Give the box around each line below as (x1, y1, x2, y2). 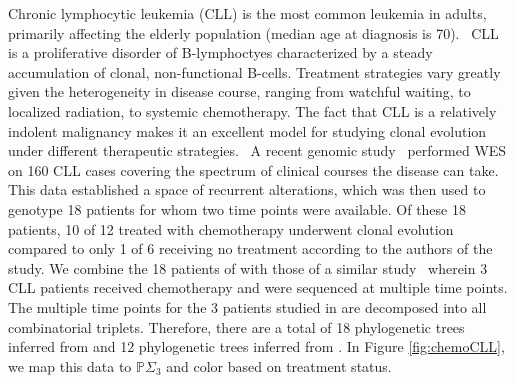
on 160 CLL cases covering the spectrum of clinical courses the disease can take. (8, 159, 499, 180)
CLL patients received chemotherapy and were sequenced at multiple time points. (8, 277, 508, 298)
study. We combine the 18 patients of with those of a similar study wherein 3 (8, 257, 488, 278)
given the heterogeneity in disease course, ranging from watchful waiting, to (8, 81, 471, 102)
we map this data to (8, 355, 132, 376)
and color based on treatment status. (166, 355, 392, 376)
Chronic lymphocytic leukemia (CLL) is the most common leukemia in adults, (8, 3, 487, 23)
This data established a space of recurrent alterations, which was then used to (8, 179, 486, 200)
